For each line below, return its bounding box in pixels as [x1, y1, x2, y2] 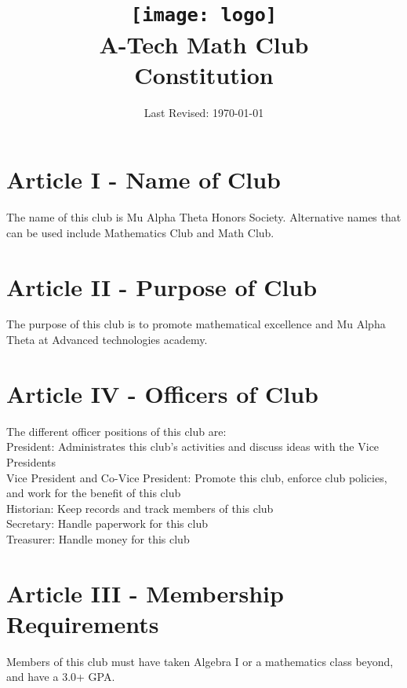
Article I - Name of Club [6, 163, 281, 196]
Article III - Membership [6, 576, 284, 609]
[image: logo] [130, 4, 278, 27]
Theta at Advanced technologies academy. [6, 331, 208, 348]
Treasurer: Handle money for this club [6, 530, 190, 547]
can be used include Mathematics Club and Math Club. [6, 224, 274, 240]
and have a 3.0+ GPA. [6, 668, 115, 685]
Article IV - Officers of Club [6, 377, 318, 409]
